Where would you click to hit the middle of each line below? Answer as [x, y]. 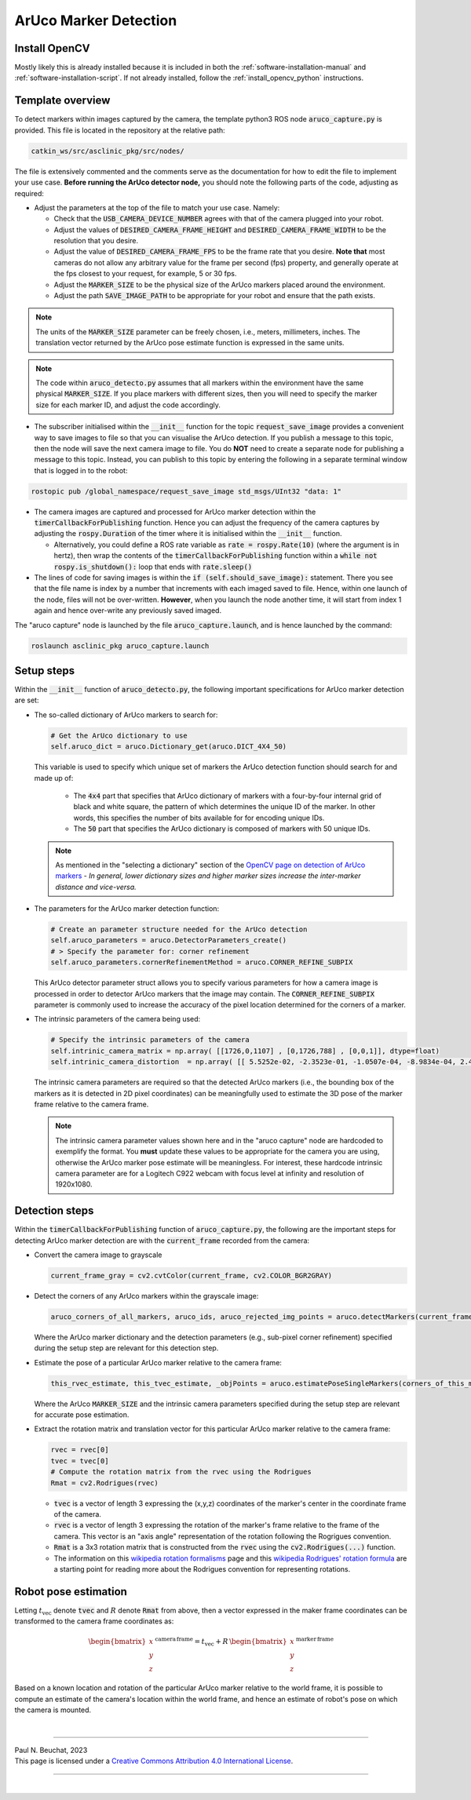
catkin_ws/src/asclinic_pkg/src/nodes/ [108, 151]
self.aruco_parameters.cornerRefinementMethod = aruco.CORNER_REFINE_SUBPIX [202, 962]
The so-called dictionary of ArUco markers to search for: [126, 715]
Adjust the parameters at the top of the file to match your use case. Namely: [157, 207]
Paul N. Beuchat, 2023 [51, 1750]
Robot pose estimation [71, 1592]
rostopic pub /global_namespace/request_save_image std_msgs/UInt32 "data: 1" [186, 491]
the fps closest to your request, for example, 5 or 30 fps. [145, 274]
